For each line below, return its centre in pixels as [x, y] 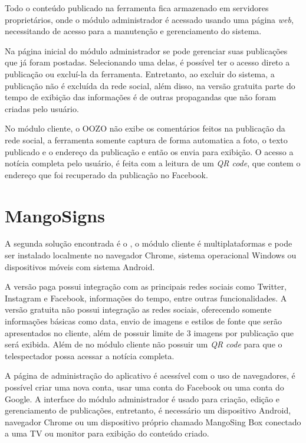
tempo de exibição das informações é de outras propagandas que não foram [141, 97]
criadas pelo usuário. [42, 108]
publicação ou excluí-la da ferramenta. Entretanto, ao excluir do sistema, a [140, 73]
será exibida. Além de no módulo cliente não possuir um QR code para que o [144, 344]
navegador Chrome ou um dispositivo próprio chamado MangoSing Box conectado [153, 421]
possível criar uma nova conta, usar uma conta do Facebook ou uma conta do [144, 387]
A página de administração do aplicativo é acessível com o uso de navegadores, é [150, 375]
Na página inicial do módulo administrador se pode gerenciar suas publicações [146, 50]
